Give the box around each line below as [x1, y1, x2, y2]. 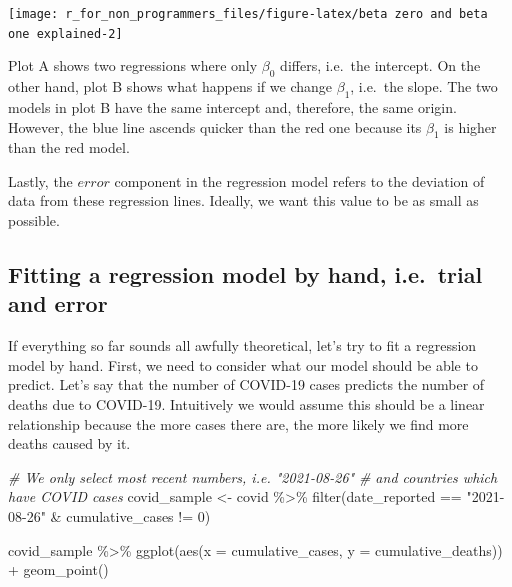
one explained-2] [8, 26, 123, 41]
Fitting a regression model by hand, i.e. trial [8, 259, 483, 290]
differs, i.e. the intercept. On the [280, 55, 481, 76]
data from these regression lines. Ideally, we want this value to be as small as [8, 190, 479, 211]
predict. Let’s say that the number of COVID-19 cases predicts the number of [8, 374, 485, 395]
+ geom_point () [8, 559, 109, 580]
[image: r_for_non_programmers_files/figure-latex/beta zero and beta [8, 7, 488, 21]
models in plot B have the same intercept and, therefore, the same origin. [8, 96, 457, 117]
